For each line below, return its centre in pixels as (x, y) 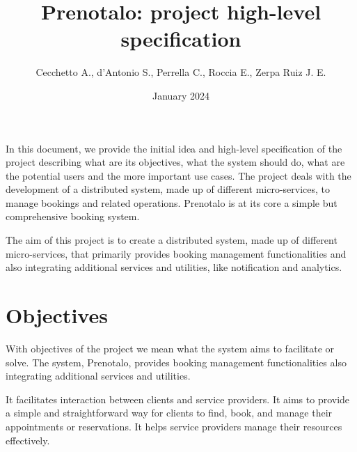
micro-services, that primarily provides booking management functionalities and (176, 253)
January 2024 (181, 95)
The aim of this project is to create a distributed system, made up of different (172, 240)
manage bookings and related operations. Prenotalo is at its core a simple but (172, 202)
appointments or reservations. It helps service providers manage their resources (174, 426)
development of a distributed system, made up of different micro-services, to (168, 189)
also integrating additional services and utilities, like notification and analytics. (174, 267)
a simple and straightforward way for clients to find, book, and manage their (169, 413)
